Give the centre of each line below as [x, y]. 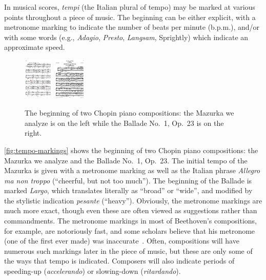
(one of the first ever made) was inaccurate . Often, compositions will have [122, 241]
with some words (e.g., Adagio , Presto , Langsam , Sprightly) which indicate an [126, 37]
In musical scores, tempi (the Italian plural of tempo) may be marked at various [130, 7]
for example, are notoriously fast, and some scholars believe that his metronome [130, 230]
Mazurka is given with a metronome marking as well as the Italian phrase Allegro [132, 170]
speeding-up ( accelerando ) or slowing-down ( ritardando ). [93, 271]
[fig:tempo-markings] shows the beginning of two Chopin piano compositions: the [131, 150]
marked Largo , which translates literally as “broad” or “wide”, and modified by [128, 190]
